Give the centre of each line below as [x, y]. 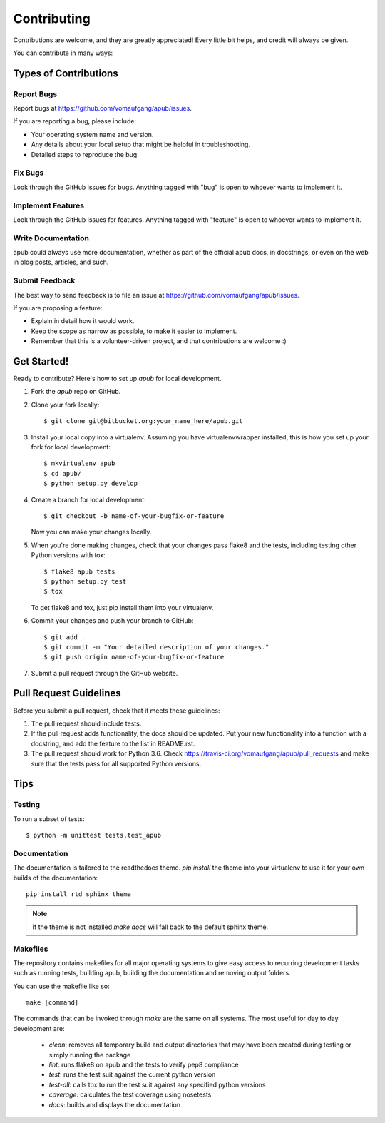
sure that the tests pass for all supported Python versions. [116, 763]
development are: [39, 1028]
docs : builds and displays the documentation [115, 1104]
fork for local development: [71, 447]
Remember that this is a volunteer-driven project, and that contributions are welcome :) [159, 341]
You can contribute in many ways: [63, 53]
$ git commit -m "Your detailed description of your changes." [156, 647]
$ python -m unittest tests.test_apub [94, 835]
